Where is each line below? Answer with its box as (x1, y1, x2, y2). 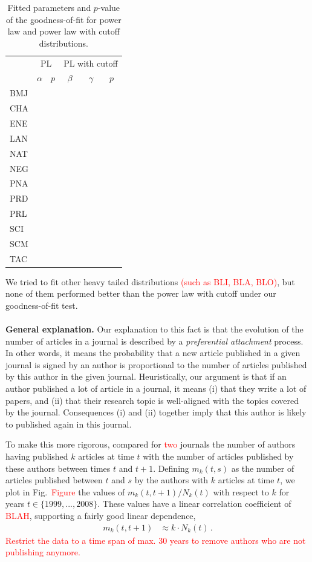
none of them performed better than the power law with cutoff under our (5, 287, 276, 300)
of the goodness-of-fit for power (5, 13, 122, 25)
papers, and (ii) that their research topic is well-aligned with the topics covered (5, 394, 299, 406)
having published (5, 450, 68, 462)
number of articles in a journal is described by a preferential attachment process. (5, 334, 304, 347)
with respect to (213, 485, 269, 498)
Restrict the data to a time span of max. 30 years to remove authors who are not (5, 534, 306, 546)
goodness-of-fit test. (5, 299, 78, 311)
